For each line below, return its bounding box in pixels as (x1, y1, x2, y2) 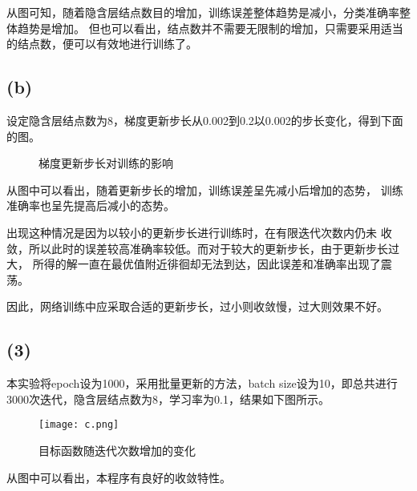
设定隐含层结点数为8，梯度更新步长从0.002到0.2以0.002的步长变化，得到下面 (6, 111, 403, 128)
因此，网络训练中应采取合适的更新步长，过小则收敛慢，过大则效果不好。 (6, 298, 388, 315)
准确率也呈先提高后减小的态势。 (6, 197, 175, 214)
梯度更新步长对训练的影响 (38, 155, 173, 171)
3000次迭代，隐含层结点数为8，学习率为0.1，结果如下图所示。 (6, 390, 330, 407)
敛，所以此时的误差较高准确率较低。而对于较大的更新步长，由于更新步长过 (6, 239, 399, 256)
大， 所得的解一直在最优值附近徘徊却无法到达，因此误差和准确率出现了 (6, 256, 381, 272)
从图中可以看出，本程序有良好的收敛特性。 (6, 469, 231, 485)
